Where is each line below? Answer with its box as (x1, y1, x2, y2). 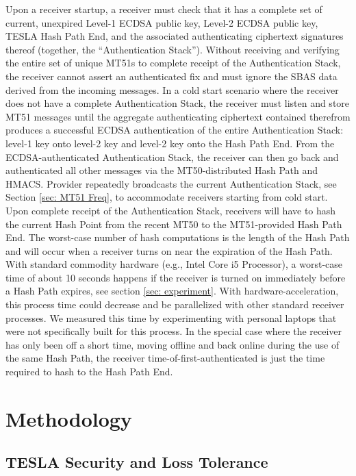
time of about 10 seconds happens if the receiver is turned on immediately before (5, 270, 346, 284)
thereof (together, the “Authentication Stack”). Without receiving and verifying (5, 42, 340, 56)
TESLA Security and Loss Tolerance (5, 451, 268, 473)
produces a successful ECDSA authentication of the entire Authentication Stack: (5, 123, 344, 137)
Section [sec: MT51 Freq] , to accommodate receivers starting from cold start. (5, 190, 328, 204)
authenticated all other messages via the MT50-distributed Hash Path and (5, 163, 318, 177)
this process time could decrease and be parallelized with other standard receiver (5, 297, 344, 312)
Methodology (5, 404, 132, 432)
